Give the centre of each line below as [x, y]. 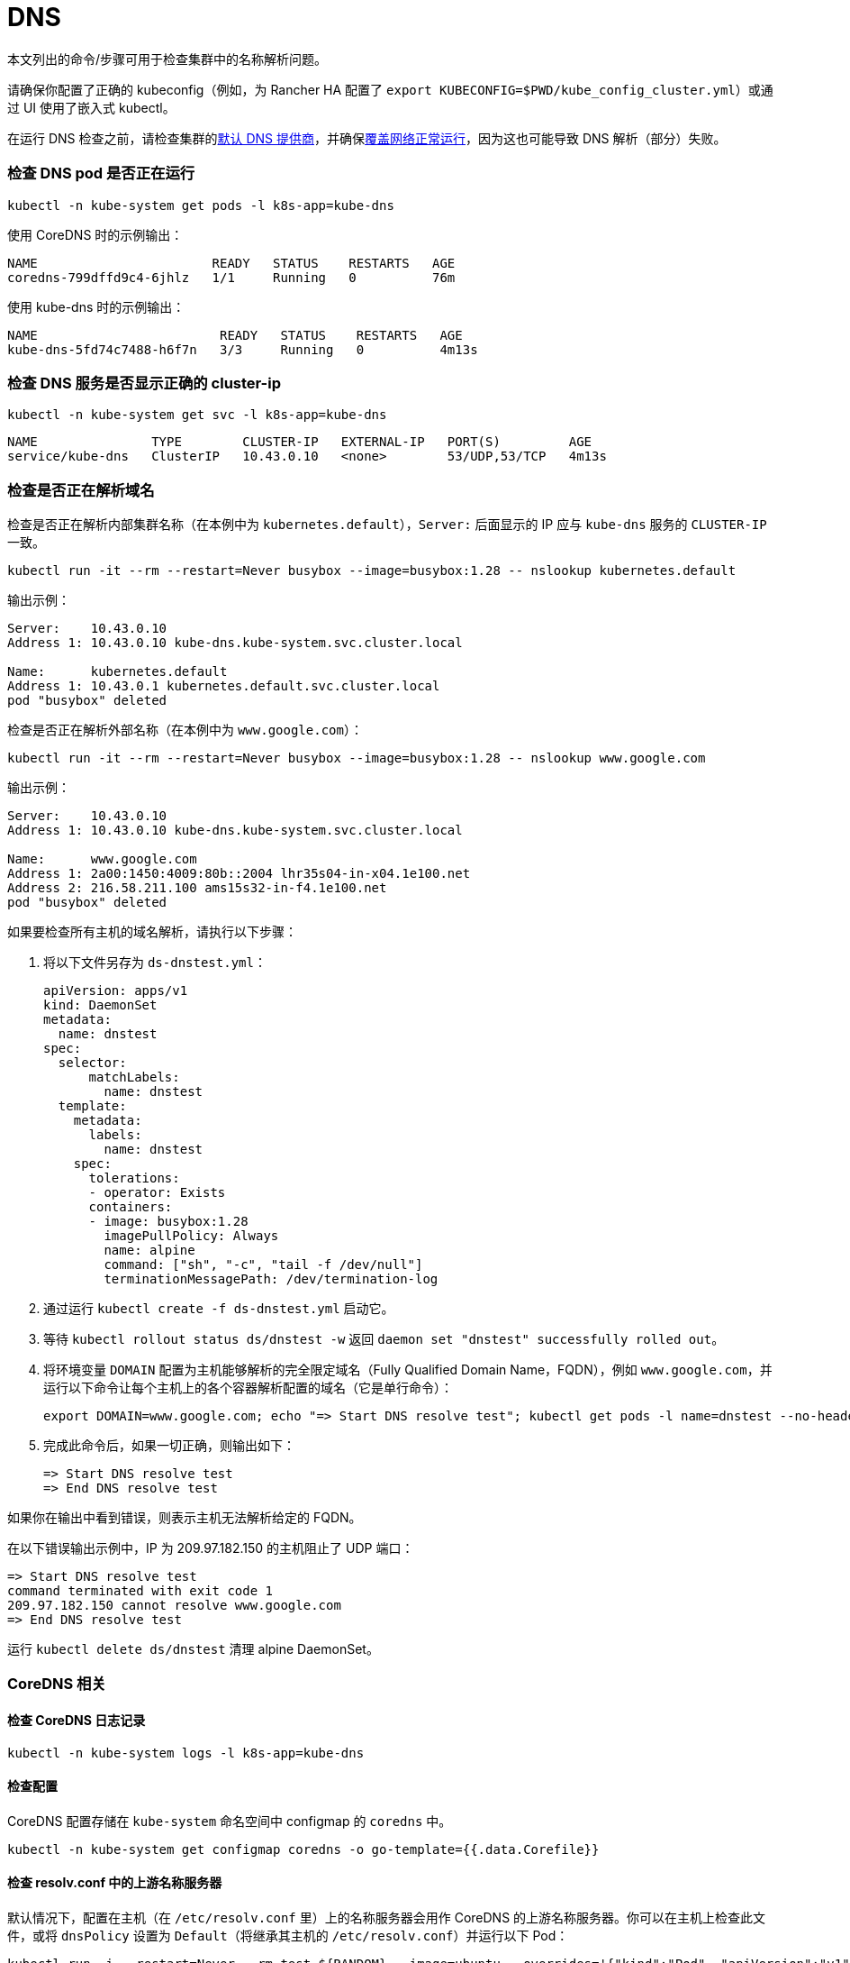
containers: [131, 1207]
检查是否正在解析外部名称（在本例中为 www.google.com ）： [185, 730]
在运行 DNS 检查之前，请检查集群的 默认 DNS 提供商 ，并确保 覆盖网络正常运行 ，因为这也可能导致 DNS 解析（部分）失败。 [367, 138]
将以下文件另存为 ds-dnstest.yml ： [155, 962]
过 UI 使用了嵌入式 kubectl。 [91, 107]
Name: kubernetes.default [118, 671]
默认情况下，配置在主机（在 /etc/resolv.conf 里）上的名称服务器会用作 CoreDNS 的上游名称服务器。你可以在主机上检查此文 [387, 1918]
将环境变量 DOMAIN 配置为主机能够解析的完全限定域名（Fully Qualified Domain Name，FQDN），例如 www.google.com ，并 [408, 1370]
